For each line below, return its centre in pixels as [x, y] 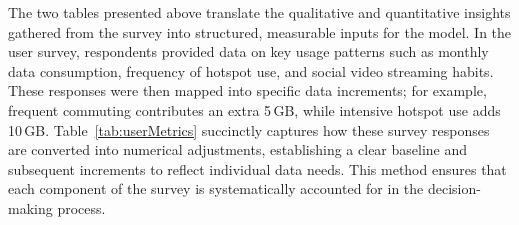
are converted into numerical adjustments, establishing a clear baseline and [238, 149]
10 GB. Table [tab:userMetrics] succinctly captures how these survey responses [249, 129]
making [30, 207]
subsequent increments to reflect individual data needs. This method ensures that [257, 168]
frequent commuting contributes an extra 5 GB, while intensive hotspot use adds [254, 109]
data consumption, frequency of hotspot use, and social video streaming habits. [251, 70]
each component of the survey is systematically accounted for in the [216, 188]
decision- [454, 188]
